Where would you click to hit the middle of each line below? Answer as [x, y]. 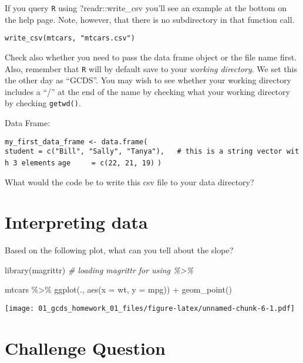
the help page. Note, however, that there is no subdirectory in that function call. [150, 19]
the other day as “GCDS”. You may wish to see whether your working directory [148, 80]
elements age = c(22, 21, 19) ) [92, 163]
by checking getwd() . [43, 103]
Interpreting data [76, 222]
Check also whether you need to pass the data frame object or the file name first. [151, 57]
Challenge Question [85, 347]
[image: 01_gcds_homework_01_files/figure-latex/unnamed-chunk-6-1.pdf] [150, 309]
